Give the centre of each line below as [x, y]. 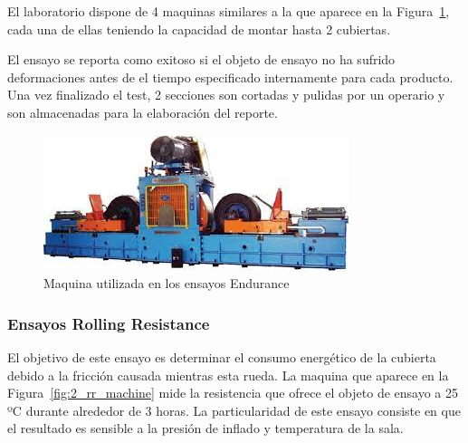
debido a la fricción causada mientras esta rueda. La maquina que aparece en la [228, 375]
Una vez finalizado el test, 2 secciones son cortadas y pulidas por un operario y [226, 95]
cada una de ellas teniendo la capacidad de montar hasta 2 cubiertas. [199, 29]
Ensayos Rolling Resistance [109, 323]
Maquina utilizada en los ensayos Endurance [167, 283]
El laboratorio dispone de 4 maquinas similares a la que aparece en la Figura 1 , [229, 11]
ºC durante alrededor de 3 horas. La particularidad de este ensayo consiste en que [234, 410]
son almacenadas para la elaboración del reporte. [143, 112]
